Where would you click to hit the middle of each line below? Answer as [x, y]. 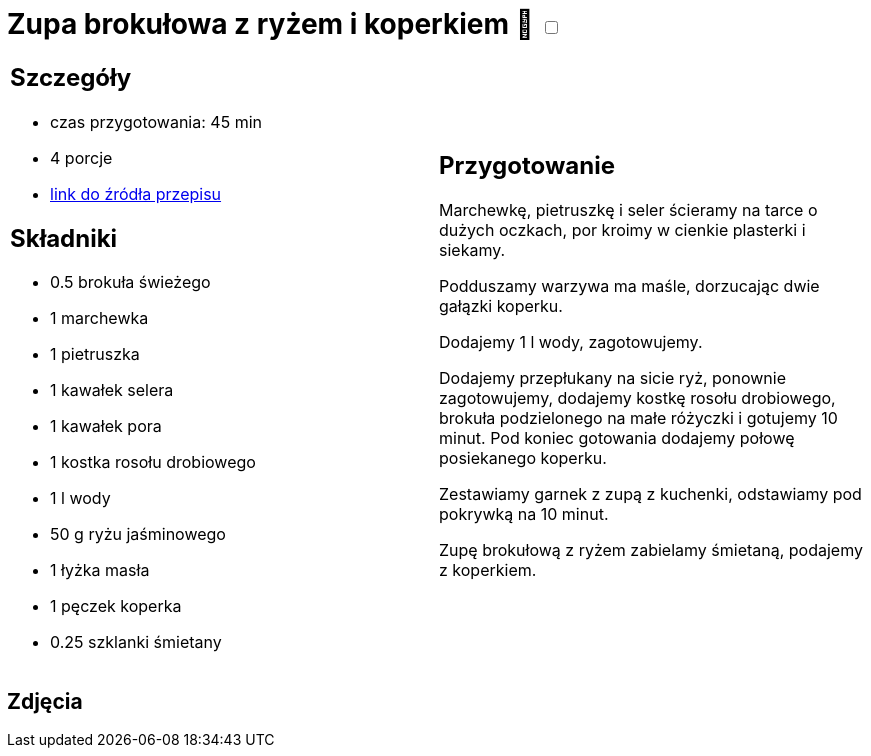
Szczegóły [71, 77]
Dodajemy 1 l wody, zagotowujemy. [571, 342]
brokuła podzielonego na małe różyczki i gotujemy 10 [638, 418]
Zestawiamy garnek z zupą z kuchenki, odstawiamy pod [650, 494]
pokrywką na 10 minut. [524, 514]
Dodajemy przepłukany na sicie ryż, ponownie [612, 378]
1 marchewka [99, 318]
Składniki [64, 238]
